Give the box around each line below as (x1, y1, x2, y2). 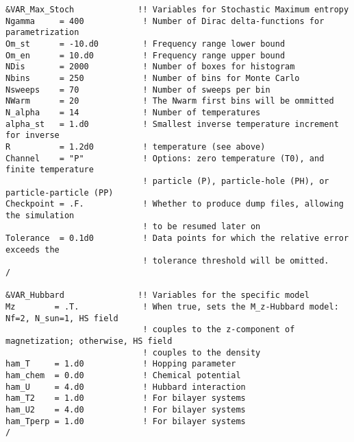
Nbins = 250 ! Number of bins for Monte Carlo (5, 73, 300, 83)
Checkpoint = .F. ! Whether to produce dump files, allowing (5, 199, 344, 209)
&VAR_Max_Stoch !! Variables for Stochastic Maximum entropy (5, 5, 349, 14)
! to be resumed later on (142, 222, 261, 232)
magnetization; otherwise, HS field (5, 336, 173, 347)
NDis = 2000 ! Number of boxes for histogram (5, 62, 295, 72)
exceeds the (5, 244, 60, 255)
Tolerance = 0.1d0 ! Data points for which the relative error (5, 233, 349, 244)
